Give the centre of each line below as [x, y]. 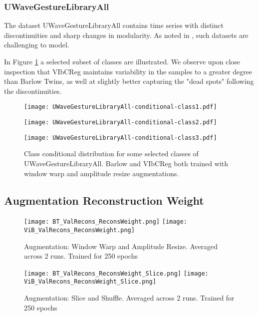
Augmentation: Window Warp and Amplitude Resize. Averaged [121, 246]
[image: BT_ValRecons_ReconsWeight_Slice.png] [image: [116, 273]
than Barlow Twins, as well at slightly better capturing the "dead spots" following [129, 81]
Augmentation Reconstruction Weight [104, 200]
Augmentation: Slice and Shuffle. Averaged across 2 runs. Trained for [129, 298]
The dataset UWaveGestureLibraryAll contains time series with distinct [114, 25]
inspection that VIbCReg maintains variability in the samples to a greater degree [128, 71]
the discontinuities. [33, 91]
